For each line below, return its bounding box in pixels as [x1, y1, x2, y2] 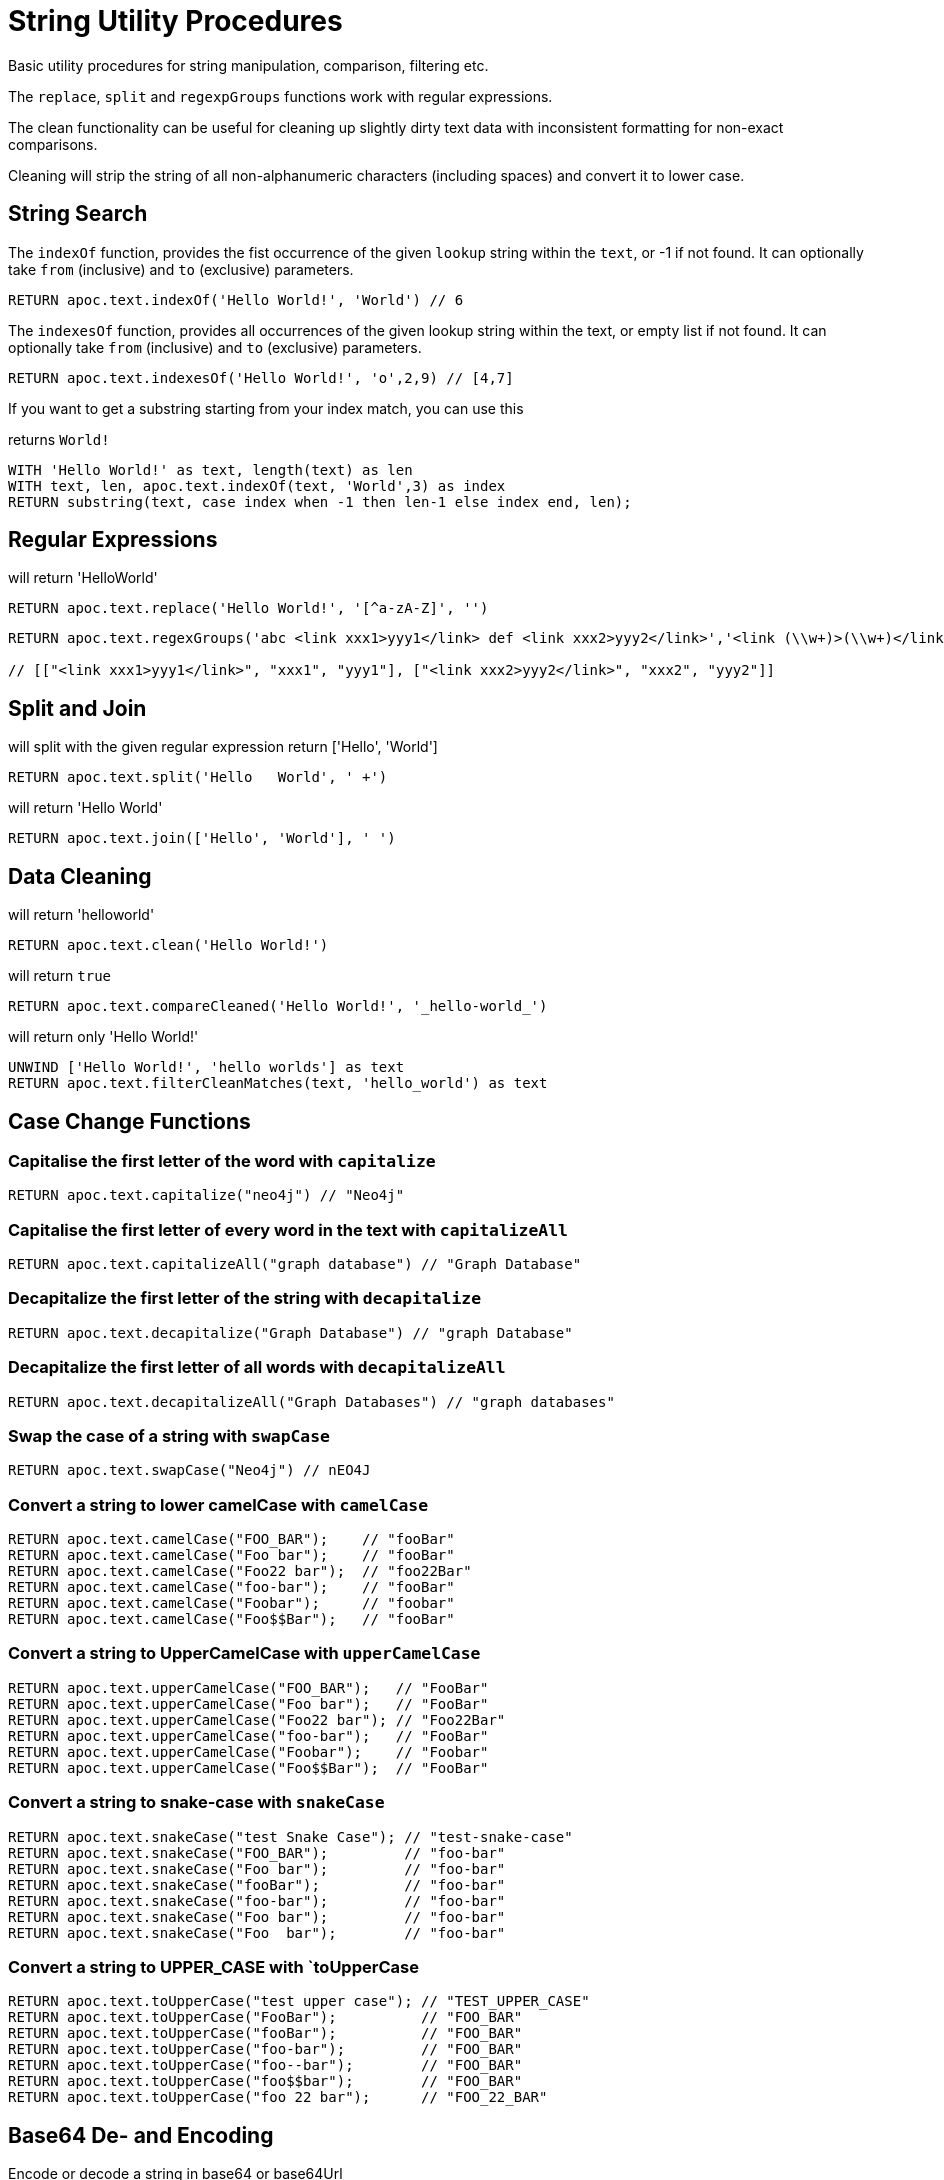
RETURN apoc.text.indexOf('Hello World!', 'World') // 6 [8, 291, 464, 308]
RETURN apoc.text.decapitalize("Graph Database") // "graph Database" [8, 1324, 573, 1341]
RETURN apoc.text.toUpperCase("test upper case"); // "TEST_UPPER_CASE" [8, 1993, 590, 2010]
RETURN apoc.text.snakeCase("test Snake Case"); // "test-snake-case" [8, 1828, 573, 1845]
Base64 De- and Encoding [8, 2122, 274, 2148]
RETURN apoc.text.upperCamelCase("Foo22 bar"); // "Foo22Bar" [8, 1711, 506, 1728]
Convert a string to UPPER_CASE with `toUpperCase [8, 1956, 419, 1977]
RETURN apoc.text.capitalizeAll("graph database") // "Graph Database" [8, 1256, 582, 1273]
